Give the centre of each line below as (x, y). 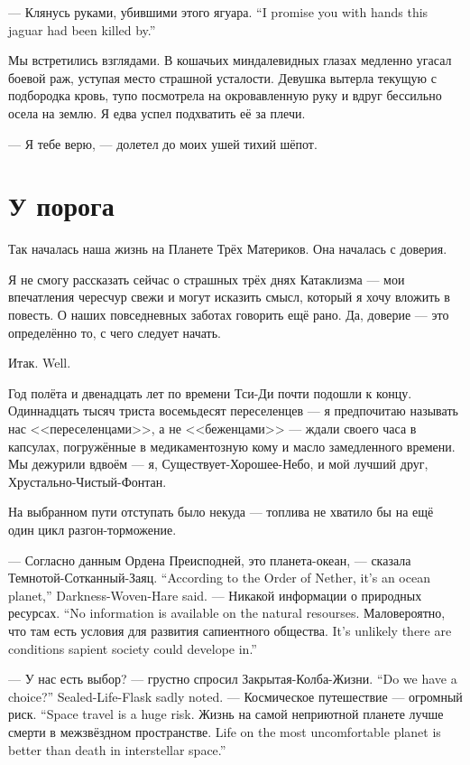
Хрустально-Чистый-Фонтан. (88, 481)
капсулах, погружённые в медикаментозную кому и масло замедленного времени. (232, 446)
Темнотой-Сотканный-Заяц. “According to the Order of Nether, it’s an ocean (219, 578)
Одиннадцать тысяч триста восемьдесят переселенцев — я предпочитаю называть (233, 410)
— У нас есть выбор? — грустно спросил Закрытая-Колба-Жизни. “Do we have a (233, 679)
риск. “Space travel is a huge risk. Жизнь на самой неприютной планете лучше (226, 714)
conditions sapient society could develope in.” (133, 648)
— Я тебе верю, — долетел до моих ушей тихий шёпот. (163, 143)
